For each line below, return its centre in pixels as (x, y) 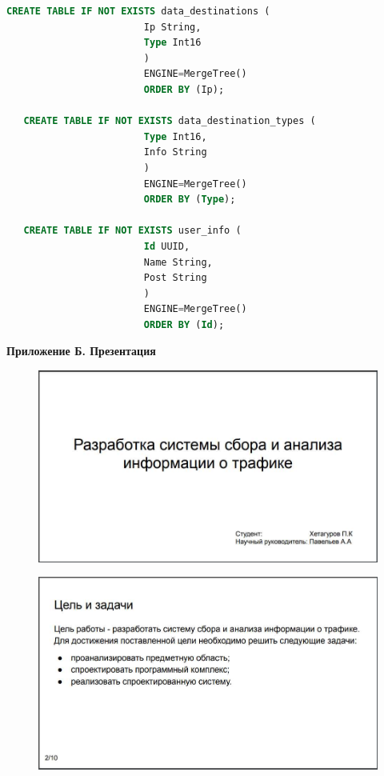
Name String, (178, 262)
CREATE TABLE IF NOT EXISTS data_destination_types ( (170, 121)
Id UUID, (167, 246)
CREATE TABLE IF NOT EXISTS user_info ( (132, 231)
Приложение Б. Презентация (81, 351)
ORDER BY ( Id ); (184, 324)
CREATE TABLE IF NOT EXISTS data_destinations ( (138, 11)
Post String (175, 278)
